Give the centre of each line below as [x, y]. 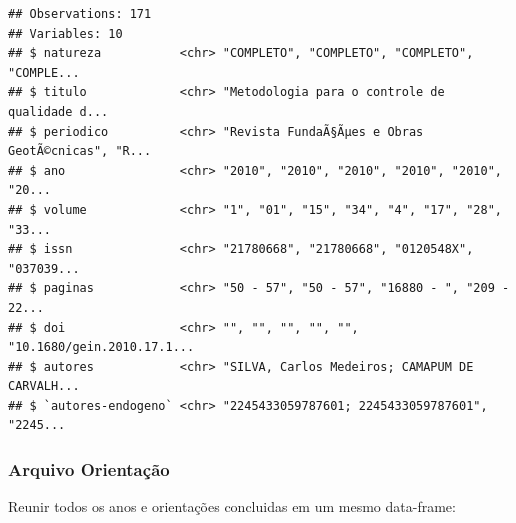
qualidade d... [58, 111]
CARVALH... [44, 386]
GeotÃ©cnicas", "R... [80, 151]
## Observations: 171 [80, 14]
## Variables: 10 [65, 33]
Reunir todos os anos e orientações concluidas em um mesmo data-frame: [232, 506]
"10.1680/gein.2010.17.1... [101, 347]
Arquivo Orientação [89, 468]
